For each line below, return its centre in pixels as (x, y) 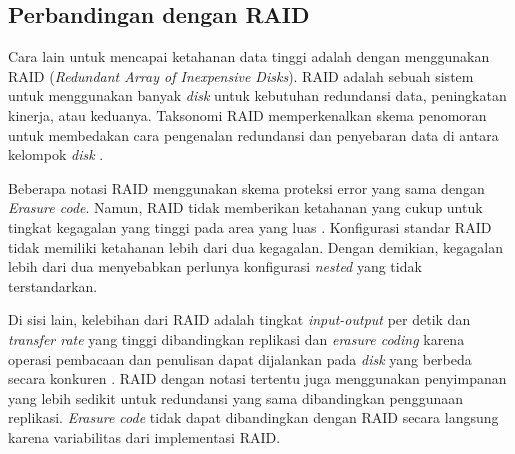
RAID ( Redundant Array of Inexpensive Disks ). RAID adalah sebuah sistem (241, 75)
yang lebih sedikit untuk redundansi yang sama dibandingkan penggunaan (235, 397)
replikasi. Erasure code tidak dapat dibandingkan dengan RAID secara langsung (253, 417)
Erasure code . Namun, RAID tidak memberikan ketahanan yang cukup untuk (245, 207)
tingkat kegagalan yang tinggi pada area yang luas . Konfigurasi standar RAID (250, 226)
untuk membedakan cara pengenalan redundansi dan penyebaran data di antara (253, 134)
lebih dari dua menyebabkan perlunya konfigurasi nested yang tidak (215, 266)
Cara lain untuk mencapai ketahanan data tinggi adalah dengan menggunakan (249, 56)
